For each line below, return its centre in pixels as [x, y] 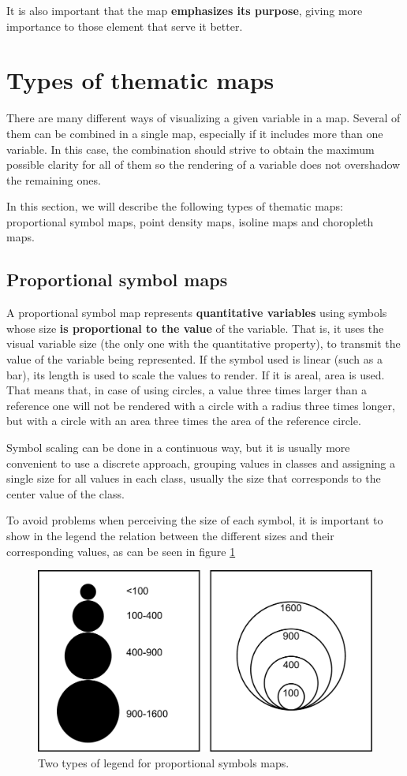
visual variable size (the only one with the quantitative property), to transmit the [203, 343]
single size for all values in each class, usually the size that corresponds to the [194, 478]
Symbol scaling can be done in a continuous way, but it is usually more [178, 448]
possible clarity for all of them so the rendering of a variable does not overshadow [203, 164]
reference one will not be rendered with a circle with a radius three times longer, [201, 405]
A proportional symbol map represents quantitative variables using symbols [197, 313]
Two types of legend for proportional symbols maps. [164, 762]
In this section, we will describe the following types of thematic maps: [175, 206]
